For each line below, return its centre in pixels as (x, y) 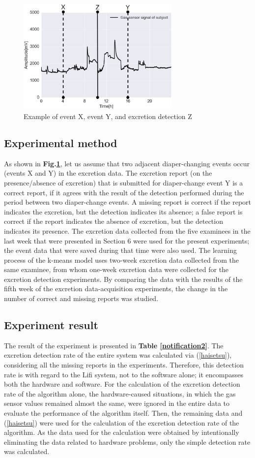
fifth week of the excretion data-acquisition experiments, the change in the (116, 289)
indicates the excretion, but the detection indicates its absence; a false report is (123, 211)
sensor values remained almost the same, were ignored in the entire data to (117, 403)
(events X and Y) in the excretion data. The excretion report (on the (108, 173)
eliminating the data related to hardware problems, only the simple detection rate (127, 442)
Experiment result (51, 325)
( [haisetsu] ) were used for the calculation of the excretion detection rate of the (122, 422)
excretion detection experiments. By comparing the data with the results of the (123, 279)
